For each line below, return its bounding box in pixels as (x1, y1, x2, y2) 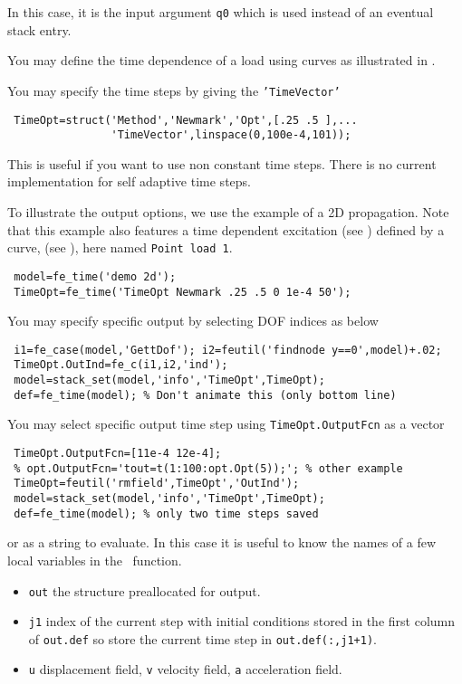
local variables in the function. (7, 550, 182, 569)
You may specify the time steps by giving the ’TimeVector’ (7, 81, 341, 100)
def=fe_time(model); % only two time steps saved (14, 507, 319, 520)
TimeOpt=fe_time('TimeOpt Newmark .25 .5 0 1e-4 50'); (14, 285, 351, 299)
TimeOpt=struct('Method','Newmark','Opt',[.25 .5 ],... (14, 113, 358, 127)
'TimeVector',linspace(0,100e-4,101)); (111, 128, 351, 142)
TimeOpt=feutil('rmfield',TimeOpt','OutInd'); (14, 477, 300, 490)
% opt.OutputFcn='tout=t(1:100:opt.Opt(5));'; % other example (14, 461, 403, 475)
